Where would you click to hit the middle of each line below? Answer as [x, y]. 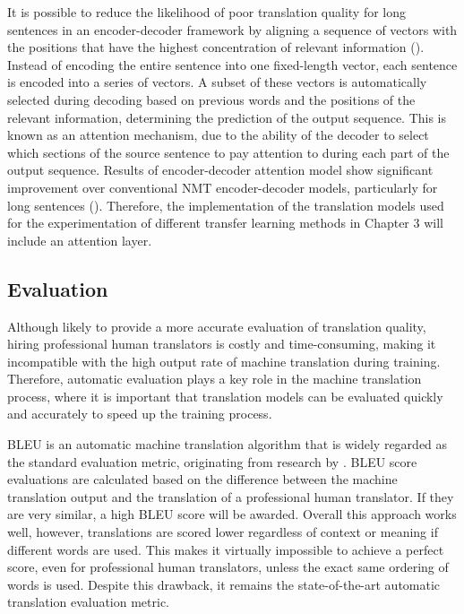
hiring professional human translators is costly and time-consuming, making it [222, 344]
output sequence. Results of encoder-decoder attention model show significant [220, 170]
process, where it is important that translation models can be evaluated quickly [225, 396]
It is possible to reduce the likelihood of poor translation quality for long [207, 12]
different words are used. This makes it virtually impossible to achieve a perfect [226, 549]
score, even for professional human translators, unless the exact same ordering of [228, 567]
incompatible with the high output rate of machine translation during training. [224, 361]
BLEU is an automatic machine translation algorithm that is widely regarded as [228, 444]
